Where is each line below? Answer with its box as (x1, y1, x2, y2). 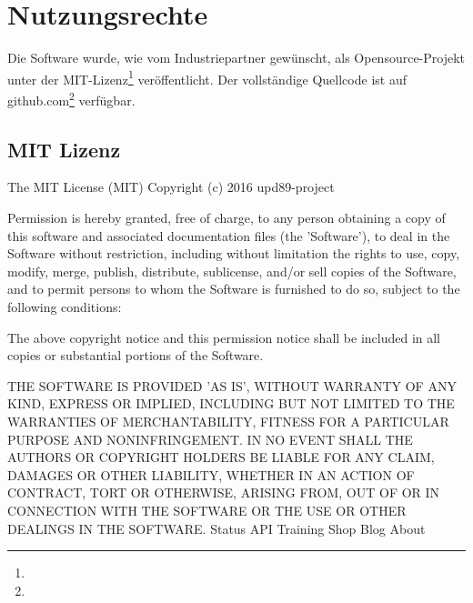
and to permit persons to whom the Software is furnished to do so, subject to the (7, 279, 460, 298)
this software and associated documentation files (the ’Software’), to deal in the (7, 226, 450, 245)
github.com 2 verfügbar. (7, 87, 136, 109)
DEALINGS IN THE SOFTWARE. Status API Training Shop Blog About (7, 518, 426, 538)
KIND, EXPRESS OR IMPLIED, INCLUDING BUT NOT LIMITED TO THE (7, 394, 455, 413)
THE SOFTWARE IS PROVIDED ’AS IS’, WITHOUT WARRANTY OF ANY (7, 376, 457, 395)
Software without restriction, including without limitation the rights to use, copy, (7, 244, 460, 263)
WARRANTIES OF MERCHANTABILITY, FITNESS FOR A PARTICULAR (7, 411, 449, 430)
